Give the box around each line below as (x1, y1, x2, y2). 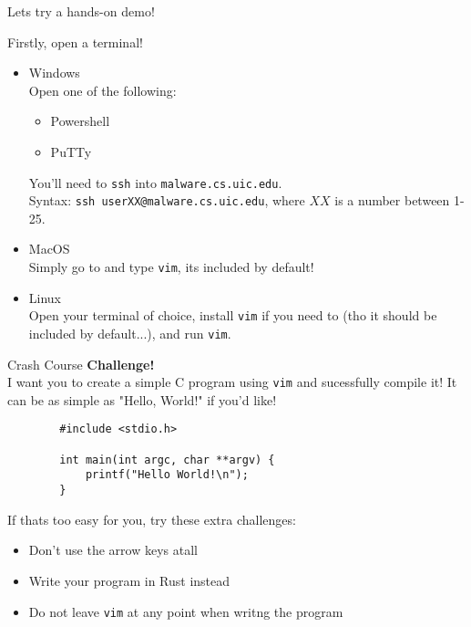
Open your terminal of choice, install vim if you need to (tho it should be (28, 306, 437, 325)
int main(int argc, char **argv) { (59, 453, 275, 466)
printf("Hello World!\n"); (85, 468, 249, 482)
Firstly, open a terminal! (7, 32, 143, 51)
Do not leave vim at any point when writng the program (28, 601, 343, 621)
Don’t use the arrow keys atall (28, 540, 198, 559)
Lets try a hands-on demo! (7, 2, 155, 20)
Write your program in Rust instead (28, 570, 230, 590)
